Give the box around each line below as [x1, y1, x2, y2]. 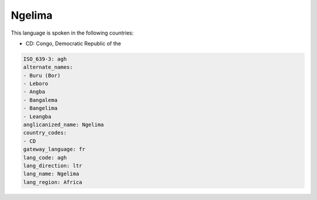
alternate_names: [23, 64, 73, 70]
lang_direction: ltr [23, 162, 82, 169]
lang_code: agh [23, 154, 67, 161]
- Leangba [23, 113, 52, 120]
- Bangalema [23, 97, 58, 103]
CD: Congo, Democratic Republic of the [25, 40, 122, 47]
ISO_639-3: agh [23, 56, 67, 62]
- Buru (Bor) [23, 72, 61, 79]
